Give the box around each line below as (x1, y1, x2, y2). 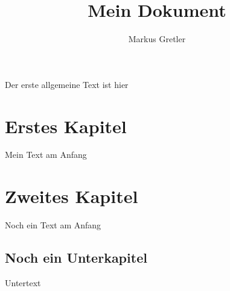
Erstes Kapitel (5, 113, 127, 138)
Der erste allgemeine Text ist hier (5, 78, 129, 90)
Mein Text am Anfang (5, 148, 87, 161)
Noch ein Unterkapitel (5, 248, 147, 267)
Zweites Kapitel (5, 184, 138, 208)
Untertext (5, 276, 41, 289)
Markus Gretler (128, 33, 186, 45)
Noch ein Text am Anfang (5, 219, 101, 231)
